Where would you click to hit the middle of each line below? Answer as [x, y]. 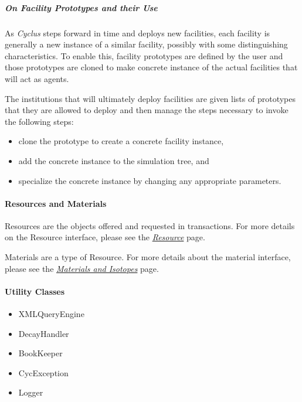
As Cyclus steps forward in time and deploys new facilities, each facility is [138, 33]
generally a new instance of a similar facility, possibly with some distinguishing [146, 44]
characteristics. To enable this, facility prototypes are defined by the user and [144, 55]
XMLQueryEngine [51, 314]
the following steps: [39, 121]
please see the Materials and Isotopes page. [82, 268]
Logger [31, 392]
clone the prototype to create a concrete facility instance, [121, 141]
